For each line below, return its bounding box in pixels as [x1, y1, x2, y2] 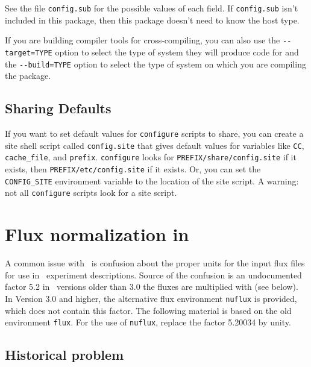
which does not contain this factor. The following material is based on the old [5, 304, 292, 316]
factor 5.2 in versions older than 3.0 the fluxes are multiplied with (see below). [5, 280, 298, 293]
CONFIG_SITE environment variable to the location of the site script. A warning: [5, 174, 299, 187]
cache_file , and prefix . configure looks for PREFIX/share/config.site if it [5, 151, 297, 163]
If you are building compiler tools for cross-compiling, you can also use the [5, 34, 280, 46]
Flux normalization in [5, 222, 189, 246]
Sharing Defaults [5, 99, 112, 118]
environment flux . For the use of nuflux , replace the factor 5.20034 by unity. [5, 316, 291, 328]
